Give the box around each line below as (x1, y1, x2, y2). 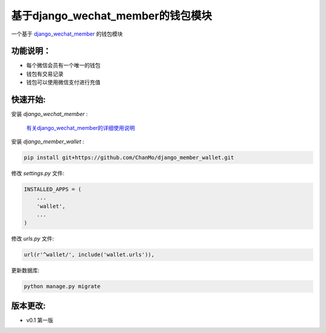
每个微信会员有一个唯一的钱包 (26, 62, 101, 69)
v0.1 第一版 (26, 316, 54, 323)
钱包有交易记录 (26, 70, 63, 77)
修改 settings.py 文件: (11, 169, 65, 176)
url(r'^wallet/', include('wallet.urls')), (24, 251, 155, 258)
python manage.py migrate (24, 283, 101, 290)
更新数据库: (11, 267, 40, 274)
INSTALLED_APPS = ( (24, 186, 81, 193)
